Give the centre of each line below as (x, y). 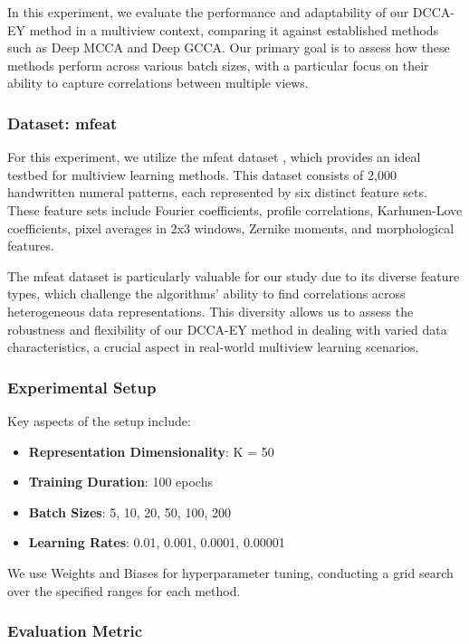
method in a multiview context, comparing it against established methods (234, 29)
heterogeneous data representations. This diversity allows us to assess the (211, 311)
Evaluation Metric (75, 631)
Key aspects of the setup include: (99, 420)
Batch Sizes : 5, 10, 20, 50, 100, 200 (129, 511)
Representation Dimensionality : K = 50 (151, 451)
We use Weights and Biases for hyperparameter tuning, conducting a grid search (230, 572)
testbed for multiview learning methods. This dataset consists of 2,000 (202, 174)
